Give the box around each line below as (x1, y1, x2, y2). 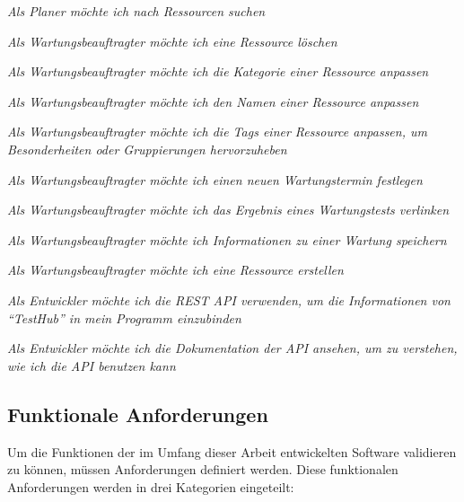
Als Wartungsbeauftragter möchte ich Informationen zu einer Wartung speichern (7, 230, 447, 249)
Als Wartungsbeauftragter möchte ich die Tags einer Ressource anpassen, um (7, 122, 427, 141)
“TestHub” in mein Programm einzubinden (7, 308, 241, 327)
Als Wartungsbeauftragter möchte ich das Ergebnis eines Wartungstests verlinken (7, 200, 450, 219)
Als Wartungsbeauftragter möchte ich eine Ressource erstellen (7, 260, 344, 279)
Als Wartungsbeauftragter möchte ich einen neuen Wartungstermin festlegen (7, 170, 423, 189)
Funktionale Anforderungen (7, 400, 268, 427)
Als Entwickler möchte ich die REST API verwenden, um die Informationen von (7, 290, 451, 309)
